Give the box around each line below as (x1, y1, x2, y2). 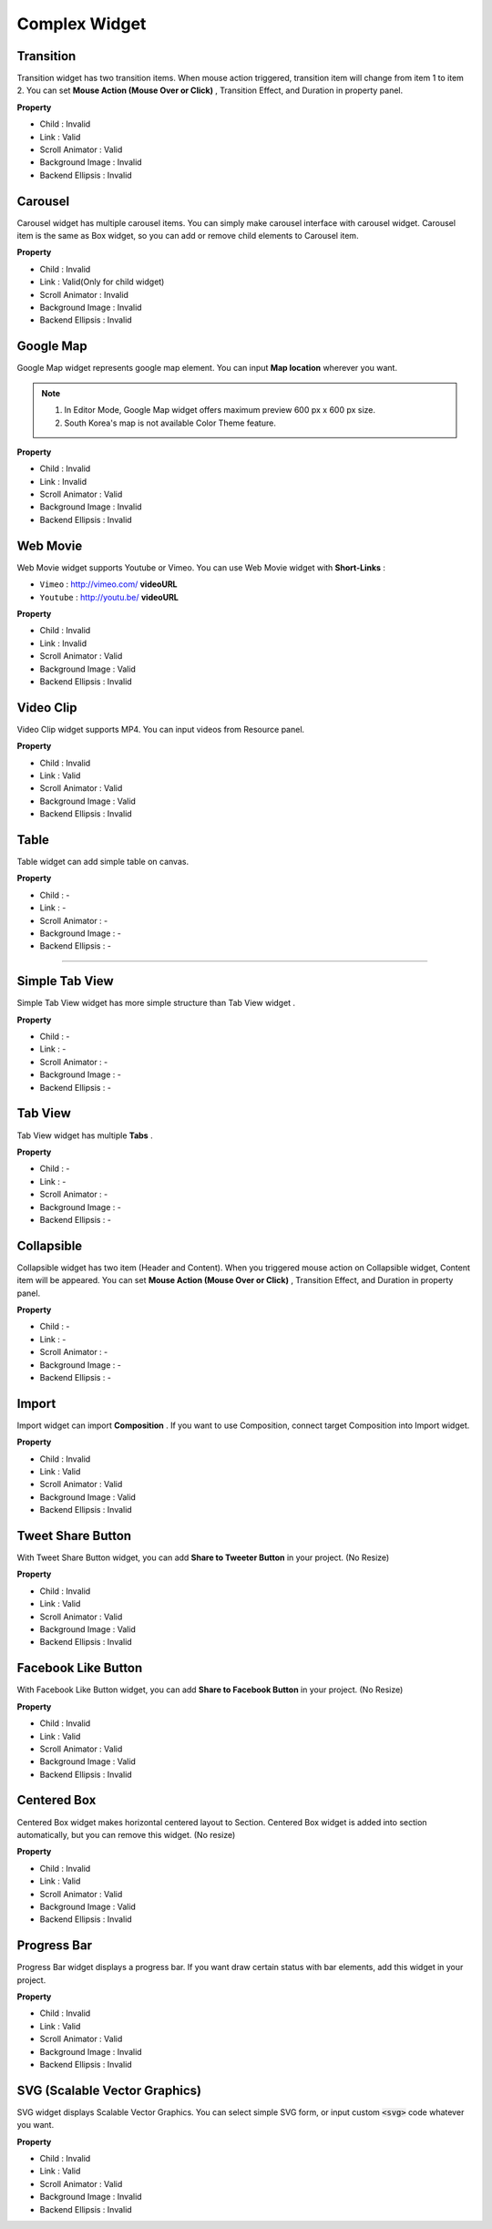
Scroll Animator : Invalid (39, 289, 129, 300)
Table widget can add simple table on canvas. (16, 857, 190, 868)
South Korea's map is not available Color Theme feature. (64, 417, 277, 428)
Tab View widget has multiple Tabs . (16, 1130, 154, 1141)
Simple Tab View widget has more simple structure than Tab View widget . (16, 998, 296, 1009)
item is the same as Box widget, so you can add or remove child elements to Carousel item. (16, 231, 359, 241)
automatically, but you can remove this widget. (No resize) (16, 1829, 236, 1840)
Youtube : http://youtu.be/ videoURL (39, 591, 179, 602)
